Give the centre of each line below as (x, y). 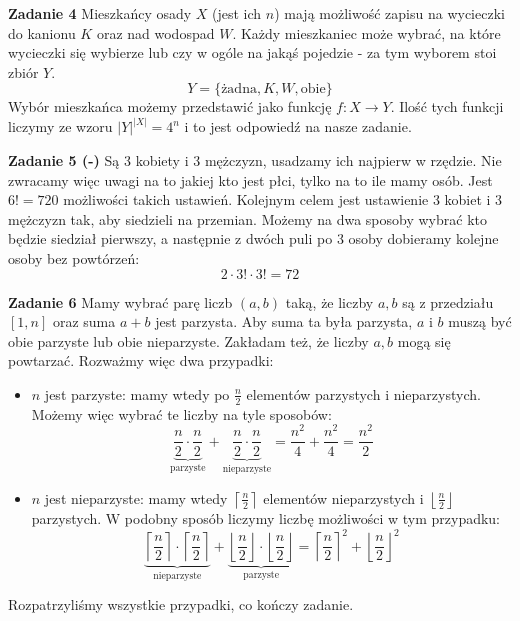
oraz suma (84, 321)
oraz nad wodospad (155, 32)
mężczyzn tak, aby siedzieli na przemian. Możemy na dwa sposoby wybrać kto (247, 218)
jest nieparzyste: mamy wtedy (136, 497)
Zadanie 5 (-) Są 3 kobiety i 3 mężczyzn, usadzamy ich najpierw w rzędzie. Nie (255, 160)
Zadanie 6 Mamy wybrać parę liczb (120, 301)
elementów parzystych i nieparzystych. (363, 393)
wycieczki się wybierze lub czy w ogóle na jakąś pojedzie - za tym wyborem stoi (252, 52)
